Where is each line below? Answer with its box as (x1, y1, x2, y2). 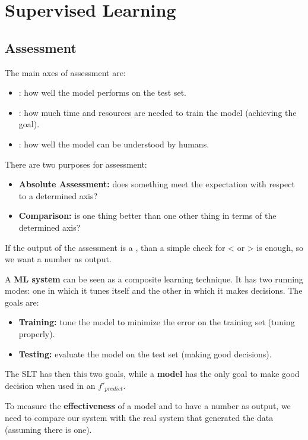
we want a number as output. (5, 253, 112, 265)
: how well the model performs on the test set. (18, 86, 187, 99)
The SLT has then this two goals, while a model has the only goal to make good (5, 367, 300, 380)
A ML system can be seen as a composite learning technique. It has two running (5, 272, 303, 285)
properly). (18, 328, 55, 340)
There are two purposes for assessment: (5, 158, 147, 170)
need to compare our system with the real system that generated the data (5, 411, 274, 423)
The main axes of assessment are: (5, 66, 126, 78)
